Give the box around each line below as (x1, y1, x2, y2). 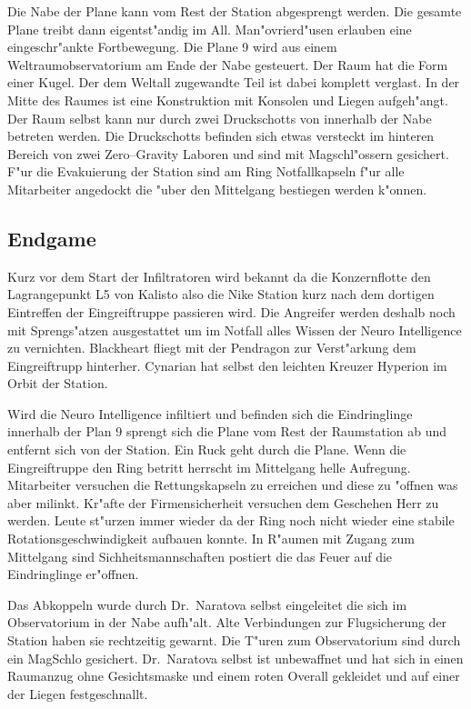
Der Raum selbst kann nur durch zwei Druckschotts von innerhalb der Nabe (7, 108, 432, 127)
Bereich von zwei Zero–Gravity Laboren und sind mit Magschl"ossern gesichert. (7, 144, 449, 163)
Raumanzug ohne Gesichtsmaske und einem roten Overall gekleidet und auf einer (7, 666, 460, 685)
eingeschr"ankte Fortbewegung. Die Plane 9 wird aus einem (7, 37, 337, 56)
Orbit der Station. (7, 374, 108, 393)
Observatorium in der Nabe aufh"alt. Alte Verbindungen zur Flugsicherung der (7, 613, 447, 632)
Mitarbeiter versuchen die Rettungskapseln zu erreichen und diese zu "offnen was (7, 475, 458, 494)
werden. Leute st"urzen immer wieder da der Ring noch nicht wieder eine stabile (7, 511, 455, 530)
